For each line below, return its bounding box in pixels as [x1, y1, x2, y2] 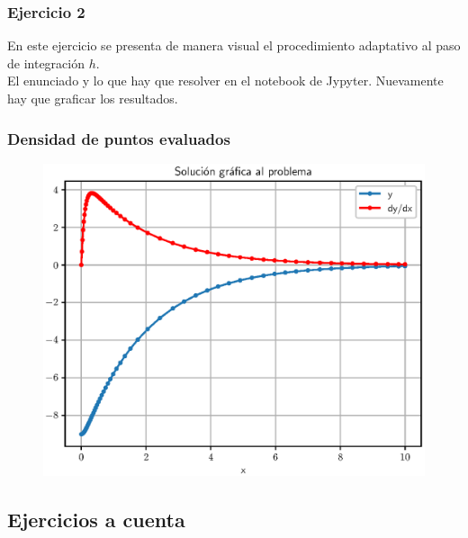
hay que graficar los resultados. [7, 89, 178, 107]
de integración [7, 53, 85, 72]
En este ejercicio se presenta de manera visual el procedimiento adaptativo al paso [7, 36, 461, 55]
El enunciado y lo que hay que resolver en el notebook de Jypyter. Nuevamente [7, 71, 444, 90]
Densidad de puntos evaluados [7, 127, 230, 149]
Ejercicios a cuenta [7, 505, 185, 533]
